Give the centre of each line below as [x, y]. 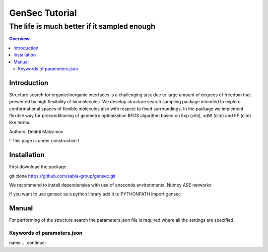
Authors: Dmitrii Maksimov [36, 131]
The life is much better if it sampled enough [82, 26]
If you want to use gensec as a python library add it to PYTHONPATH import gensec [95, 194]
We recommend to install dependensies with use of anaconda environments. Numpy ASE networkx [110, 185]
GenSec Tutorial [43, 13]
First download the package [38, 167]
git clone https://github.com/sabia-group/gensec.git [63, 176]
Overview [19, 39]
